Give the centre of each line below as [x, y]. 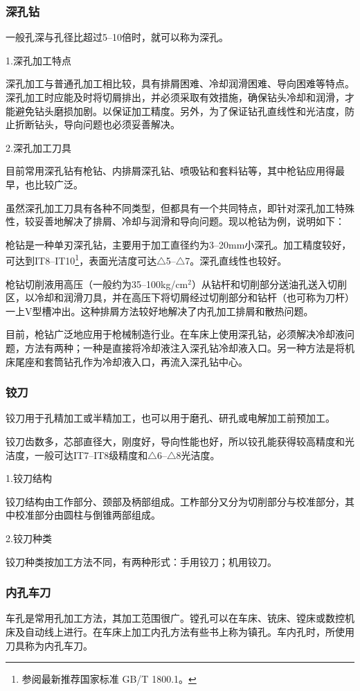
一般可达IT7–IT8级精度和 [91, 455]
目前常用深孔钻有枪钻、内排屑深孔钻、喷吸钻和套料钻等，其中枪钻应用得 [170, 171]
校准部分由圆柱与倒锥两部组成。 [88, 515]
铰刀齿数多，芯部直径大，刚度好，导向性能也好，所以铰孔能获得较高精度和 [175, 441]
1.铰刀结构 [29, 478]
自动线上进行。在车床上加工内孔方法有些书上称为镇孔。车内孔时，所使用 [189, 631]
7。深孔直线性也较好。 [236, 260]
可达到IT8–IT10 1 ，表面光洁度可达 [81, 259]
